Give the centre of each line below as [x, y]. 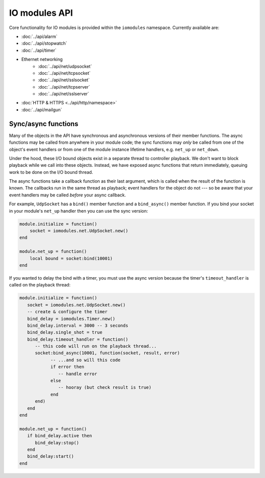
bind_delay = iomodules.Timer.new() [71, 319]
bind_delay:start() [51, 456]
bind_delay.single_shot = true [65, 333]
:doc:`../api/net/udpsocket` [65, 66]
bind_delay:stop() [57, 443]
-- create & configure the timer [67, 312]
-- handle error [78, 374]
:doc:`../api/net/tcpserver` [64, 87]
